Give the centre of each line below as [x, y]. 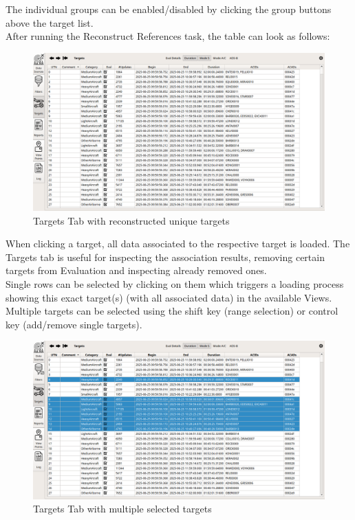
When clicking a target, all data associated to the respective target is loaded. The [178, 244]
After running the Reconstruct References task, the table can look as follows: [168, 36]
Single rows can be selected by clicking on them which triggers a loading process [175, 283]
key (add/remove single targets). [74, 324]
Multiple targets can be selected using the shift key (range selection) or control [172, 311]
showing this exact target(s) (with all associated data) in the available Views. [169, 297]
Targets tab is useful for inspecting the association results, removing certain [165, 257]
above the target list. [50, 22]
